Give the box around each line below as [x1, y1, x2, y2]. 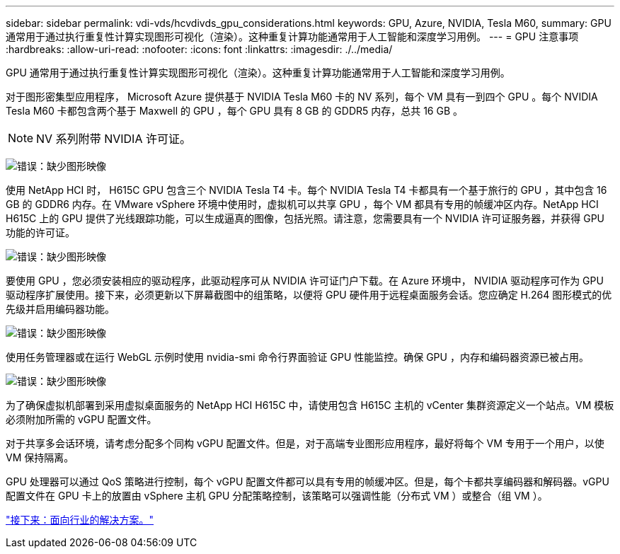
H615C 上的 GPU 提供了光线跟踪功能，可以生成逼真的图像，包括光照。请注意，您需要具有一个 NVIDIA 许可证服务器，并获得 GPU [6, 212, 605, 224]
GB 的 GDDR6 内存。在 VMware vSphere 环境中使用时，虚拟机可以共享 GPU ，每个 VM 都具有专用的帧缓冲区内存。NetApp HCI [6, 198, 599, 210]
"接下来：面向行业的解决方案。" [6, 514, 154, 526]
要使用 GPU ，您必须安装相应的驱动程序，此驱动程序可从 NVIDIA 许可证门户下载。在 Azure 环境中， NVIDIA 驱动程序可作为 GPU [6, 275, 604, 287]
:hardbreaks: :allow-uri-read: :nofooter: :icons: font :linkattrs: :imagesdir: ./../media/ [6, 43, 393, 55]
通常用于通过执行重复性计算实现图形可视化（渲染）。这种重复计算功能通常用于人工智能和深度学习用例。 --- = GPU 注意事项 [6, 30, 579, 42]
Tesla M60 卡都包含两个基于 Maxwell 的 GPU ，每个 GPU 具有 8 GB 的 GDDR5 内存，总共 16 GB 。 [6, 105, 464, 117]
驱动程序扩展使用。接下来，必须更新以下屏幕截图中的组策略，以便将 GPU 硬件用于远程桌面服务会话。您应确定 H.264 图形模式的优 [6, 289, 612, 301]
